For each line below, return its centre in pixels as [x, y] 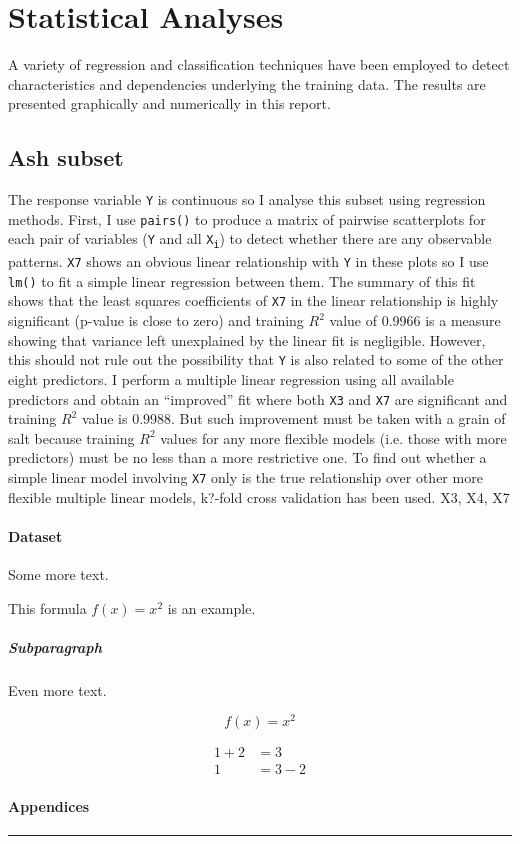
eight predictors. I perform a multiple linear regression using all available [231, 378]
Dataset [35, 535]
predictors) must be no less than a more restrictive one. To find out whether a [247, 457]
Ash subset [66, 157]
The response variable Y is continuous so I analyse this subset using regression [247, 199]
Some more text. [58, 574]
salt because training [71, 437]
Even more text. [57, 689]
